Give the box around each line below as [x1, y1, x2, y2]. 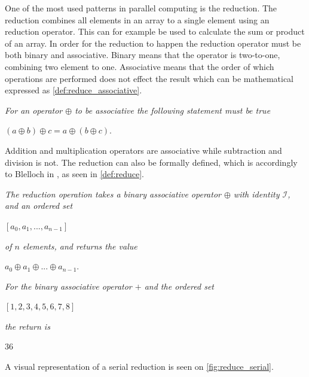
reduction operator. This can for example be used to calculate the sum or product [5, 25, 305, 38]
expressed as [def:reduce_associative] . [5, 84, 142, 96]
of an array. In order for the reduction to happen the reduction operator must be [5, 37, 301, 49]
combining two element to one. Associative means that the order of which [5, 60, 274, 72]
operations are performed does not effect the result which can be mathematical [5, 72, 293, 84]
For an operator [5, 104, 63, 116]
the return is [5, 320, 50, 332]
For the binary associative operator [5, 279, 132, 292]
